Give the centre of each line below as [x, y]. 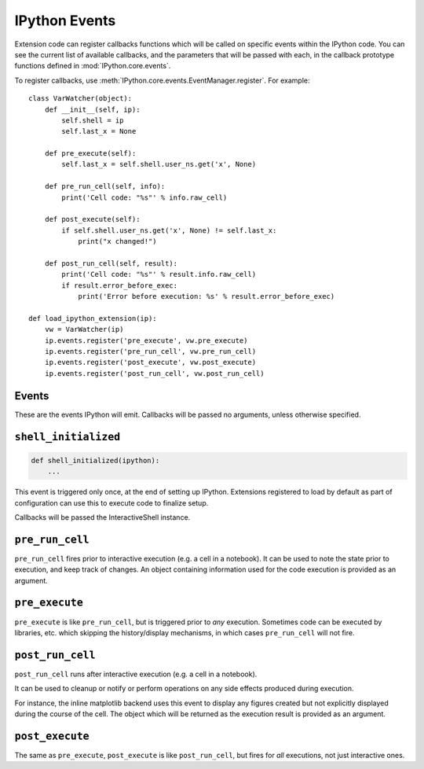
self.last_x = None [99, 131]
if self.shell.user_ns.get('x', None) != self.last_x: [169, 230]
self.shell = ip [93, 120]
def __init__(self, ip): [92, 109]
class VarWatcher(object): [80, 99]
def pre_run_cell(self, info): [105, 186]
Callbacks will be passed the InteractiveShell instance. [102, 517]
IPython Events [65, 20]
